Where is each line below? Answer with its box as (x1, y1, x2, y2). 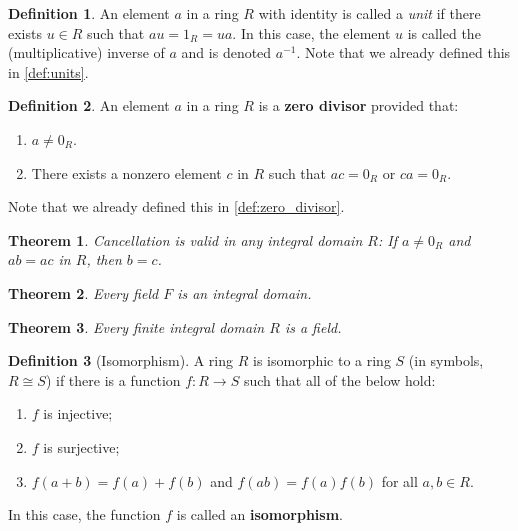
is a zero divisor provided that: (258, 95, 459, 116)
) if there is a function (45, 369, 181, 390)
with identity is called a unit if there (258, 3, 481, 23)
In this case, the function (8, 504, 161, 525)
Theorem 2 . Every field (8, 282, 159, 303)
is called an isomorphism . (176, 504, 343, 525)
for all (381, 470, 418, 491)
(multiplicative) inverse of (8, 42, 165, 63)
